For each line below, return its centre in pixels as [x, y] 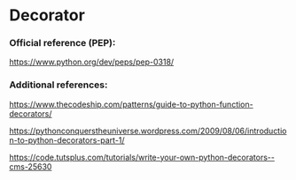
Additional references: [58, 85]
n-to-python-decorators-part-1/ [67, 140]
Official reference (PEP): [62, 43]
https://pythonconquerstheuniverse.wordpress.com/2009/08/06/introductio [148, 131]
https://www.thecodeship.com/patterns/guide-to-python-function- [132, 104]
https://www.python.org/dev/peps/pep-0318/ [92, 62]
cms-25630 [31, 166]
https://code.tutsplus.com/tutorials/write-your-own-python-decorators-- [142, 157]
